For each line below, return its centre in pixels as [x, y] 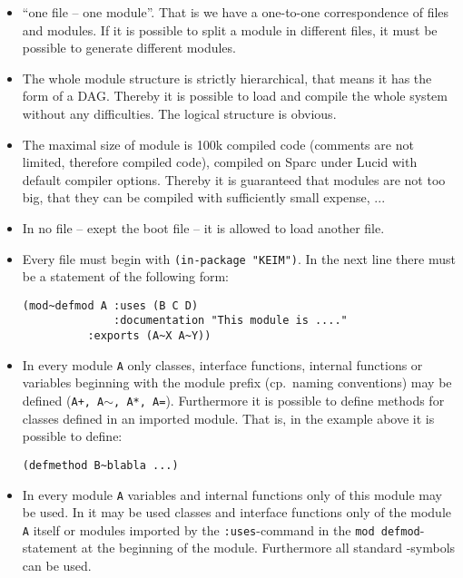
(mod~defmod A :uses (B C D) [110, 305]
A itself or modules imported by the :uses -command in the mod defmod [221, 529]
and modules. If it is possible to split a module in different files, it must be [230, 29]
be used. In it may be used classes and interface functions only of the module [237, 512]
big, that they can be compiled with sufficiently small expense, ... [204, 197]
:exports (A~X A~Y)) [149, 336]
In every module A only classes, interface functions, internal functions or [222, 364]
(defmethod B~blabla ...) [100, 465]
